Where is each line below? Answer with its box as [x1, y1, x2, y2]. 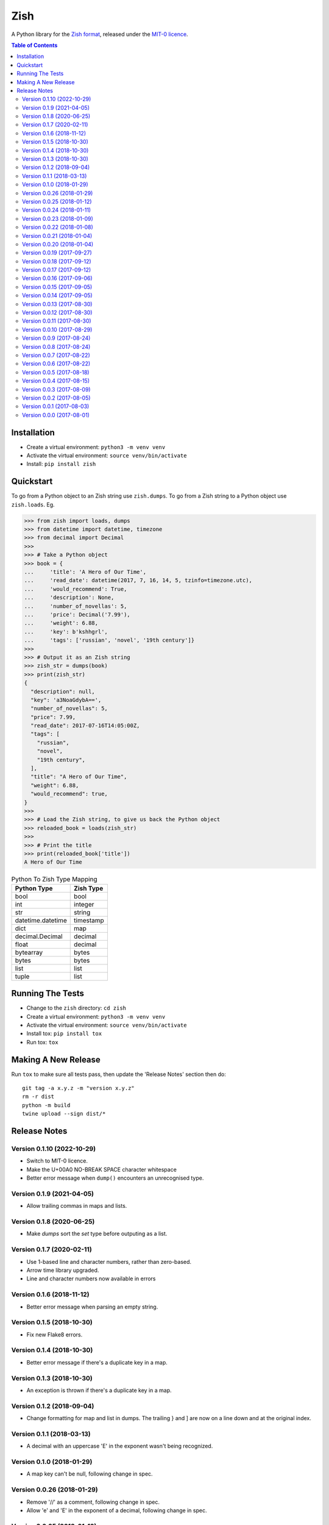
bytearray [15, 948, 43, 956]
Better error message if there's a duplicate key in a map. [26, 1358, 168, 1366]
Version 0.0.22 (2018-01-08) [22, 223, 94, 231]
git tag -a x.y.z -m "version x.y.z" [22, 1085, 135, 1092]
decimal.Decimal [15, 932, 63, 941]
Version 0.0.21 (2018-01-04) [22, 232, 93, 239]
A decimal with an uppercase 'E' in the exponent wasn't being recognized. [26, 1443, 213, 1450]
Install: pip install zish [26, 461, 96, 468]
